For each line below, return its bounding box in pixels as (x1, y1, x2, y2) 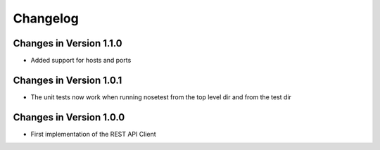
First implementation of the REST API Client (30, 130, 156, 138)
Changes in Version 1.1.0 (13, 37, 122, 49)
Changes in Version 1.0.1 (13, 74, 122, 86)
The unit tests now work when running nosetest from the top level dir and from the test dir (30, 92, 292, 101)
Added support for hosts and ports (30, 56, 132, 65)
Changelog (13, 11, 79, 26)
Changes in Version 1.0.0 (13, 111, 125, 123)
